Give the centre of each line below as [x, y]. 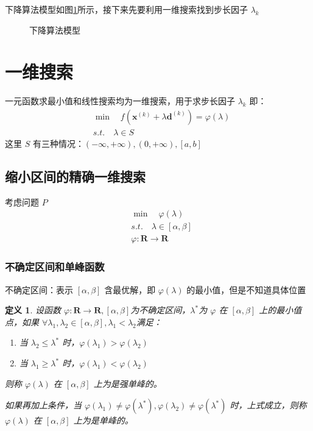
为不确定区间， [160, 310]
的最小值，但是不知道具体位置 [246, 289]
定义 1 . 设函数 [33, 310]
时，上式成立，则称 [268, 405]
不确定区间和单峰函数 [55, 267]
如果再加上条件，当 [43, 405]
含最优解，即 [130, 289]
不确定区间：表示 [39, 289]
